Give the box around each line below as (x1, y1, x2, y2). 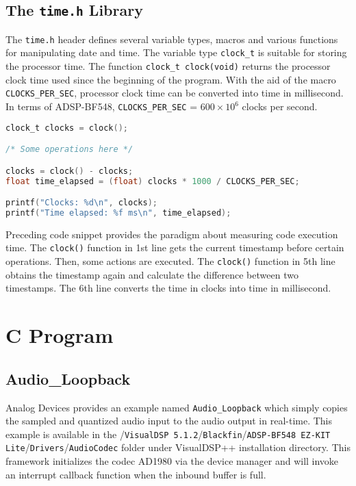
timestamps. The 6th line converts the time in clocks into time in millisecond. (5, 281, 331, 295)
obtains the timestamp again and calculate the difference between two (5, 267, 298, 281)
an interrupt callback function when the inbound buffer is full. (5, 467, 266, 481)
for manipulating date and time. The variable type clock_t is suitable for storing (5, 45, 347, 60)
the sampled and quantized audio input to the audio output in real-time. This (5, 413, 333, 428)
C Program (5, 321, 114, 349)
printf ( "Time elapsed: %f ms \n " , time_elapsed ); (5, 208, 231, 218)
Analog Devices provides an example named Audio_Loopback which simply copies (5, 400, 348, 414)
